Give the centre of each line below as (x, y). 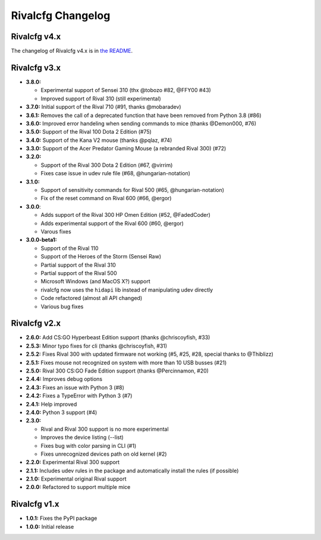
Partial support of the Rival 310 (78, 265)
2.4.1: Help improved (51, 404)
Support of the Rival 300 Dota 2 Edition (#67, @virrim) (107, 165)
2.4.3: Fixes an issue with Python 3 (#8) (75, 387)
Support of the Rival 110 (70, 248)
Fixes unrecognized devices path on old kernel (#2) (104, 454)
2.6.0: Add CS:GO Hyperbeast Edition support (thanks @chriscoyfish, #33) (118, 337)
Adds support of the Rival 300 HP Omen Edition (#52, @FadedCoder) (126, 215)
